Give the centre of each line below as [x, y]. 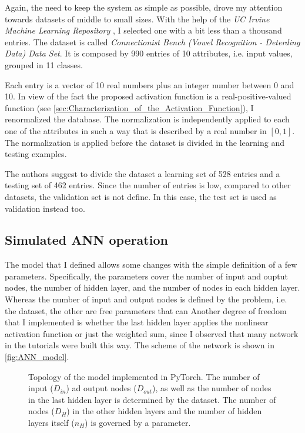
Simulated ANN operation [86, 240]
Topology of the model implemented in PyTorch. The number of [144, 376]
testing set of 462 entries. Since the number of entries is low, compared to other [148, 185]
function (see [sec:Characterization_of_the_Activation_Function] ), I [129, 107]
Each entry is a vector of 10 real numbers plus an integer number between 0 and [150, 84]
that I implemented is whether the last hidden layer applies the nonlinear [137, 322]
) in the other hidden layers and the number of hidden [164, 411]
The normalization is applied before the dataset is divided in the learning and [145, 142]
